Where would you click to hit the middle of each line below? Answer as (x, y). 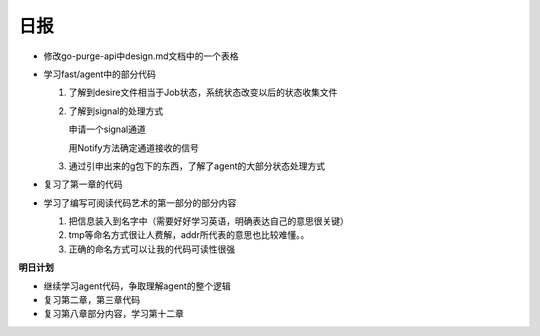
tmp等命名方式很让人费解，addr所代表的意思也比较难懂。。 (189, 235)
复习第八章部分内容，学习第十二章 (113, 314)
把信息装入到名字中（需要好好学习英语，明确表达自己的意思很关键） (208, 221)
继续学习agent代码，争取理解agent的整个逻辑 (137, 286)
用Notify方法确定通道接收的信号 (133, 147)
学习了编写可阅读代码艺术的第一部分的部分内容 (140, 202)
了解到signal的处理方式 (116, 111)
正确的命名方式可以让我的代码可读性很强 (151, 249)
